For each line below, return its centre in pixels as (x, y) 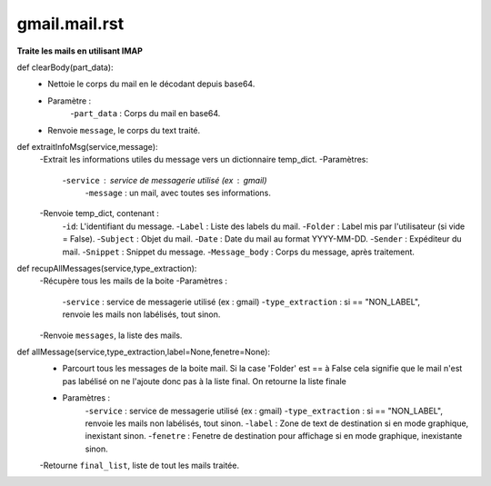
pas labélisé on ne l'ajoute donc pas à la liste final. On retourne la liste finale (205, 381)
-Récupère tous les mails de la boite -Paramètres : (133, 281)
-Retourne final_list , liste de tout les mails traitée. (140, 466)
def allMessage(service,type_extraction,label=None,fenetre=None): (144, 352)
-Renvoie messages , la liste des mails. (111, 335)
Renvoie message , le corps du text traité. (124, 130)
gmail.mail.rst (70, 24)
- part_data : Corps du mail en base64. (145, 114)
